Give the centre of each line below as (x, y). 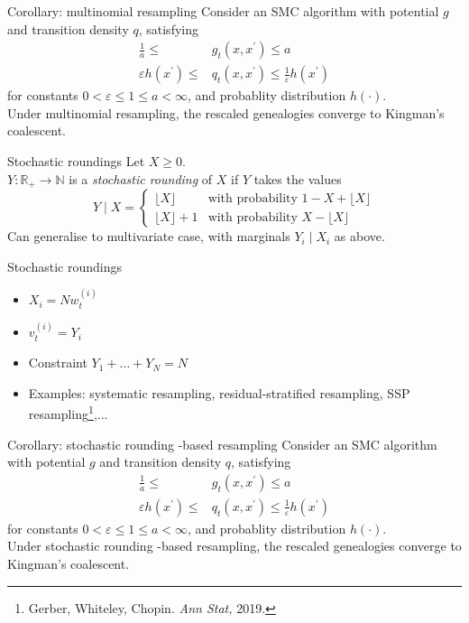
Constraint (58, 363)
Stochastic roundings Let (76, 161)
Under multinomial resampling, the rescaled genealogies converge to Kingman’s (226, 112)
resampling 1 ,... (68, 412)
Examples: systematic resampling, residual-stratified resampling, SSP (219, 392)
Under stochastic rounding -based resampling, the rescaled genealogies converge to (234, 546)
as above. (359, 236)
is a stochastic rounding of (141, 178)
